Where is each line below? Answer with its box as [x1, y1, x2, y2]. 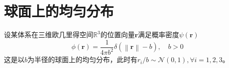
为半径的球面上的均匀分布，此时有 [27, 54, 138, 65]
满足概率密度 [138, 29, 179, 40]
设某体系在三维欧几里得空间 [4, 29, 93, 40]
